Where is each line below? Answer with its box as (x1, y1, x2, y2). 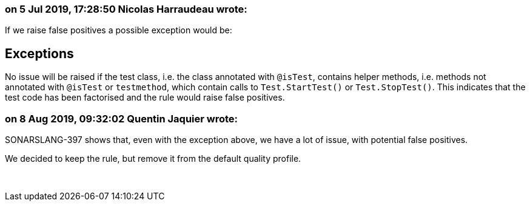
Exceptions (5, 45, 74, 61)
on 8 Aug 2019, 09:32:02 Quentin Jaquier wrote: (5, 112, 238, 125)
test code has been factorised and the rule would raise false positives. (5, 92, 285, 103)
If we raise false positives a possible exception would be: (5, 25, 232, 36)
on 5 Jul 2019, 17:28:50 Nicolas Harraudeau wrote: (5, 3, 247, 15)
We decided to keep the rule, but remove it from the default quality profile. (5, 153, 301, 164)
